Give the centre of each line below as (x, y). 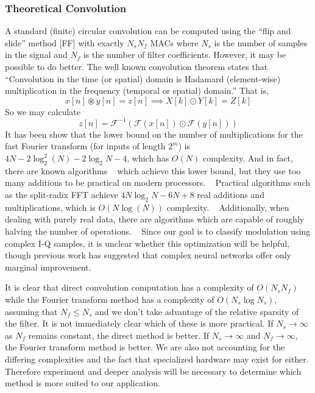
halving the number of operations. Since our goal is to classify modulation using (158, 231)
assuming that (31, 311)
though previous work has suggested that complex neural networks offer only (148, 255)
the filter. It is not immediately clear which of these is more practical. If (139, 323)
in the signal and (36, 55)
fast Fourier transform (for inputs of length (85, 146)
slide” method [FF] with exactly (65, 42)
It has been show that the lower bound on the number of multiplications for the (154, 134)
